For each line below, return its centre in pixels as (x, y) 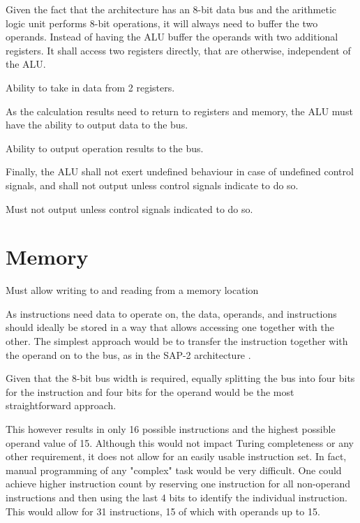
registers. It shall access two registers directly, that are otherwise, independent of (178, 50)
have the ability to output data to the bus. (97, 125)
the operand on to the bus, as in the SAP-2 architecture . (128, 354)
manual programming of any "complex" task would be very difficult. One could (174, 470)
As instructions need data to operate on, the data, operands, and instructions (171, 313)
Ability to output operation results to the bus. (105, 148)
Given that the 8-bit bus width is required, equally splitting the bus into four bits (180, 378)
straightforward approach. (61, 405)
